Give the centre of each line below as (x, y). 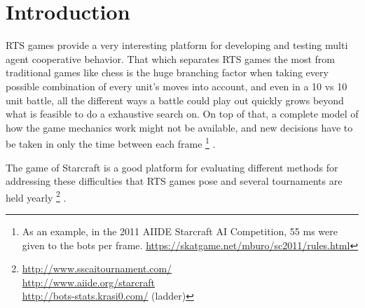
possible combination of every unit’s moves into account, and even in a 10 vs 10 (177, 86)
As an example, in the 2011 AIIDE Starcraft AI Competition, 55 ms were (180, 231)
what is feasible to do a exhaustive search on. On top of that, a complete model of (182, 114)
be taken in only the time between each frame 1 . (111, 142)
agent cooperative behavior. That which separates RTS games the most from (171, 58)
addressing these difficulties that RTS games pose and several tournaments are (174, 181)
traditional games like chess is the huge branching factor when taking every (167, 72)
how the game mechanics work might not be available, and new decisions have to (179, 127)
